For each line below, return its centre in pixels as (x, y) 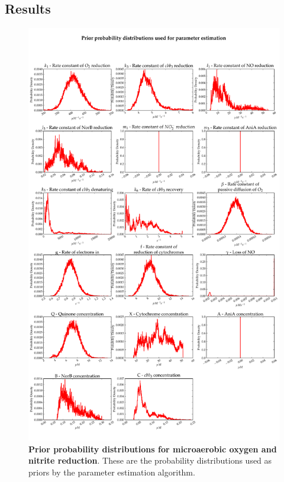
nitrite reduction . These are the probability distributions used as (150, 460)
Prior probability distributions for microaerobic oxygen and (153, 449)
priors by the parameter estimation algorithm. (112, 472)
